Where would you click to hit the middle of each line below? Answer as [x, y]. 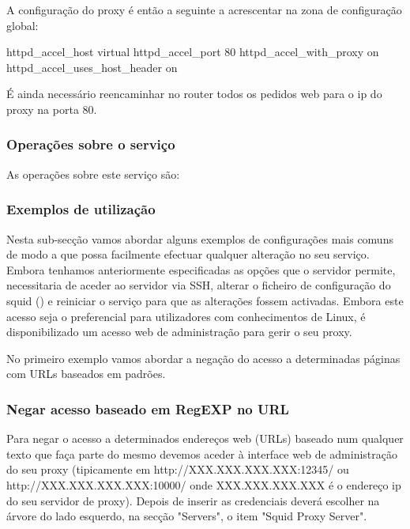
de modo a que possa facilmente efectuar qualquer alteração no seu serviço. [188, 254]
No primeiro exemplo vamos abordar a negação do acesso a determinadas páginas [203, 358]
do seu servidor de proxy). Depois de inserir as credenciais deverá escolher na [193, 500]
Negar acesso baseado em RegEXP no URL [148, 408]
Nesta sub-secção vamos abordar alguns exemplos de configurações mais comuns [200, 238]
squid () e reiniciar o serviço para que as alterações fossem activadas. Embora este [205, 300]
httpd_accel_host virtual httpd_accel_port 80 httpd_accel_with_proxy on [193, 52]
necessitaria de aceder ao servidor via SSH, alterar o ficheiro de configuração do [199, 285]
